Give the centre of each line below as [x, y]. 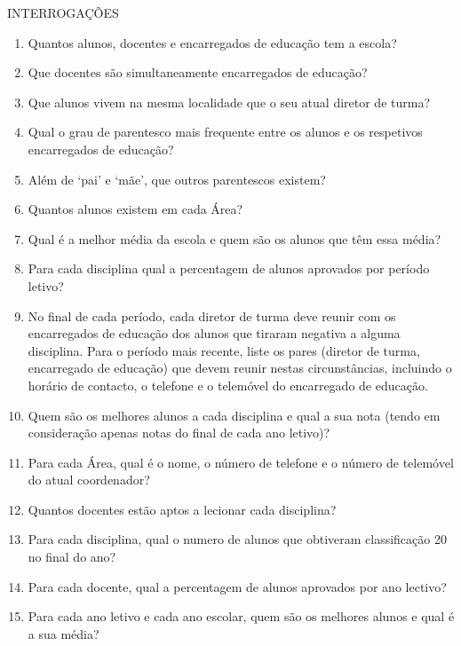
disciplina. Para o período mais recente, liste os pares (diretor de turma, [224, 350]
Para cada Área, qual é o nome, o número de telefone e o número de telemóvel [241, 462]
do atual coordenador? [89, 480]
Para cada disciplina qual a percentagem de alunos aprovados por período [229, 268]
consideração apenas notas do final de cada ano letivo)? [179, 433]
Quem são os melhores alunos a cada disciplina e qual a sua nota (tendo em [234, 415]
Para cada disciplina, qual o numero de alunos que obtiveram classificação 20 [237, 539]
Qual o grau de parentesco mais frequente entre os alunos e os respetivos [225, 132]
